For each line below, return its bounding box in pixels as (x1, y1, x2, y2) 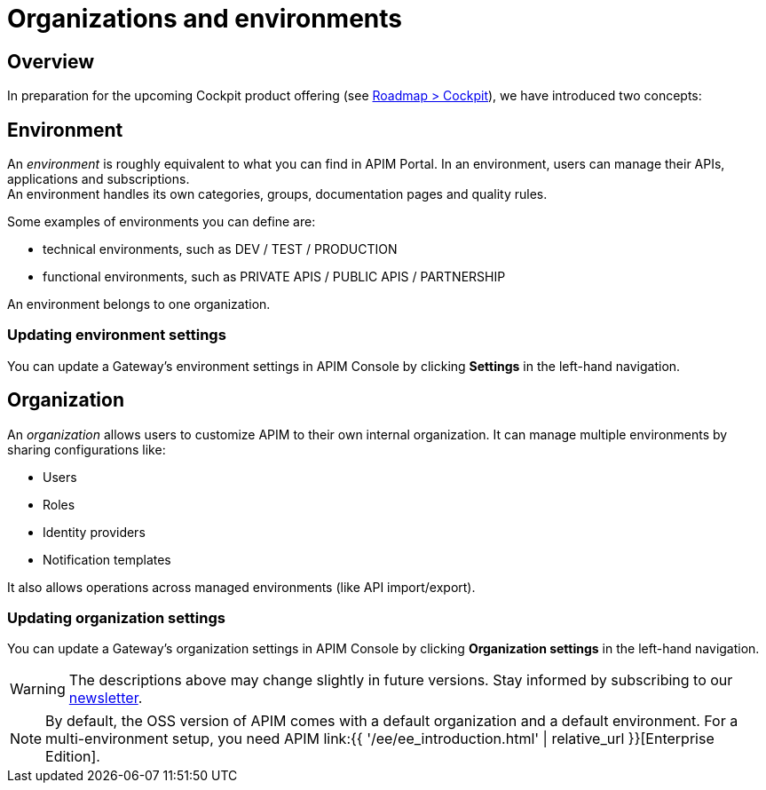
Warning (10, 680, 66, 699)
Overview (7, 50, 95, 73)
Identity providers (43, 524, 146, 540)
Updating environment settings (7, 326, 226, 344)
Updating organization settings (7, 608, 225, 627)
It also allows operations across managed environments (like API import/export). (7, 579, 476, 595)
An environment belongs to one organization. (7, 296, 271, 312)
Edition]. (45, 747, 100, 766)
